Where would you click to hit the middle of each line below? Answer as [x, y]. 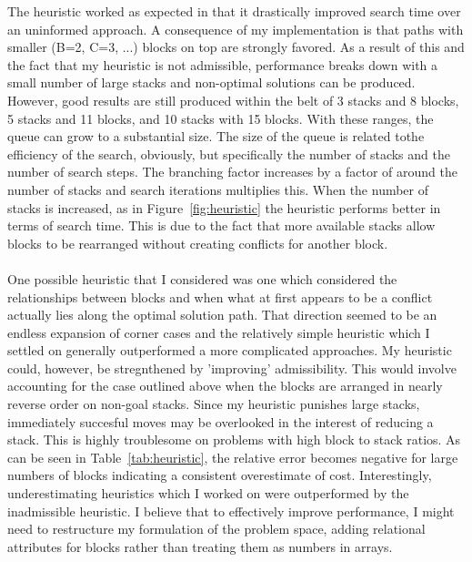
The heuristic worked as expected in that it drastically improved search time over [234, 11]
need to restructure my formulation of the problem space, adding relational [216, 529]
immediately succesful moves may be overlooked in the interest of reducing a [221, 421]
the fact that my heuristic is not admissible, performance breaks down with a [223, 64]
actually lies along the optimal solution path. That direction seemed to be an [222, 315]
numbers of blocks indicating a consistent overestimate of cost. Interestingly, [220, 475]
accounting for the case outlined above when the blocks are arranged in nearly [225, 386]
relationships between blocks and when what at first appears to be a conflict [220, 296]
